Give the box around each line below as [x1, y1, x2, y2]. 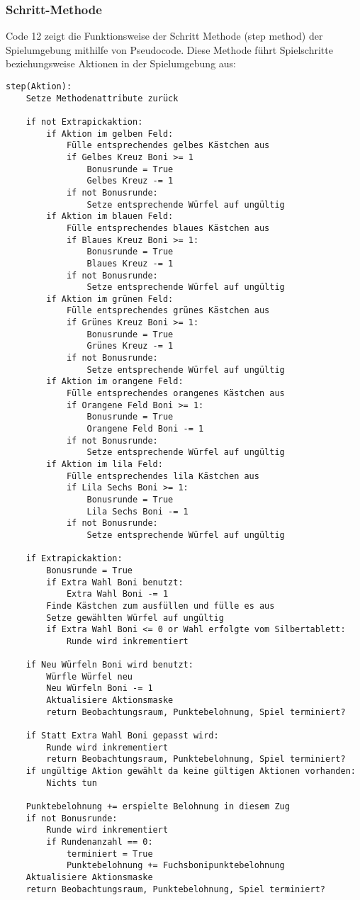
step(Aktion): [6, 81, 72, 91]
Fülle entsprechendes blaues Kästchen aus [66, 223, 270, 233]
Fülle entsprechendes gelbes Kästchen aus [66, 140, 270, 151]
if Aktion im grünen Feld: [46, 293, 174, 304]
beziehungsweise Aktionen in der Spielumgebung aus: [6, 56, 237, 71]
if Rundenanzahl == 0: [46, 837, 153, 847]
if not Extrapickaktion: [26, 116, 143, 127]
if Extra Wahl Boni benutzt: [46, 577, 184, 587]
